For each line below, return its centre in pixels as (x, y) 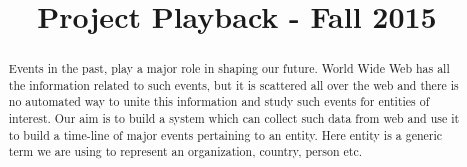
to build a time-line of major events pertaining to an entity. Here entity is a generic (225, 134)
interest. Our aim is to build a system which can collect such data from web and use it (234, 118)
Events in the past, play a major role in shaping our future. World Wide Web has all (229, 68)
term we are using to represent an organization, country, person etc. (185, 151)
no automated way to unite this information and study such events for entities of (219, 101)
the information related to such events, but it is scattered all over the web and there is (233, 84)
